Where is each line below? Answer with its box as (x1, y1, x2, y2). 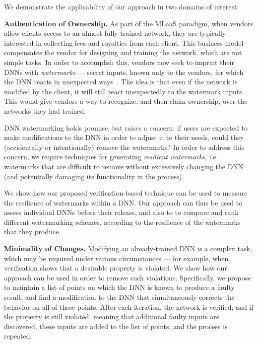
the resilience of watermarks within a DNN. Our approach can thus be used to (4, 197, 243, 207)
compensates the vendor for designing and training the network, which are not (4, 47, 242, 58)
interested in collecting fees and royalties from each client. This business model (4, 37, 244, 48)
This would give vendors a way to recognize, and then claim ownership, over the (4, 96, 248, 106)
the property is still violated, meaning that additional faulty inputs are (4, 311, 220, 322)
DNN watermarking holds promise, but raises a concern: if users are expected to (4, 122, 248, 133)
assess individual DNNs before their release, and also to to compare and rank (4, 207, 239, 217)
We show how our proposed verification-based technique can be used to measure (4, 188, 248, 198)
